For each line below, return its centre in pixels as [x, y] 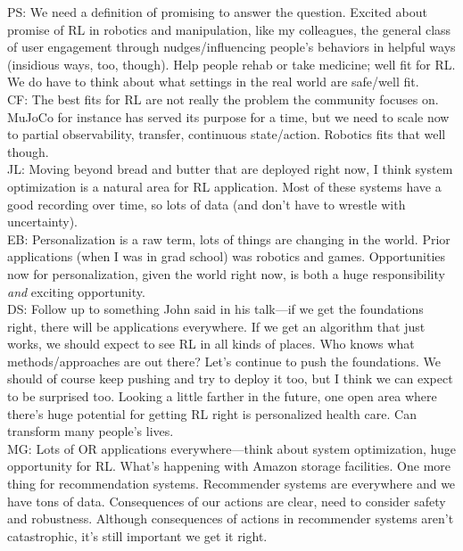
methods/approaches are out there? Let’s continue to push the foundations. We [224, 361]
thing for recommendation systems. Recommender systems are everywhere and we [231, 484]
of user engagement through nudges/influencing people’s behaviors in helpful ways [231, 47]
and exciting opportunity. [76, 291]
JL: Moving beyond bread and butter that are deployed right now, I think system [230, 169]
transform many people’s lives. [91, 431]
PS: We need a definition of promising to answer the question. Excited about [217, 12]
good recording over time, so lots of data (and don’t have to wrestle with [207, 204]
